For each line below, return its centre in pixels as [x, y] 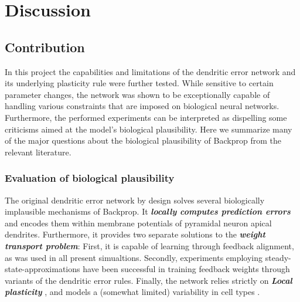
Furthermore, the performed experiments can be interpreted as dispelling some [146, 117]
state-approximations [42, 269]
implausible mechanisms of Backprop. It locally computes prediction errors [148, 211]
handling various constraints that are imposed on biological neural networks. [142, 106]
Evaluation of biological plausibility [90, 178]
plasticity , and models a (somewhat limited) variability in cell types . [132, 292]
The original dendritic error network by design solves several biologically [135, 200]
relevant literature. [38, 152]
